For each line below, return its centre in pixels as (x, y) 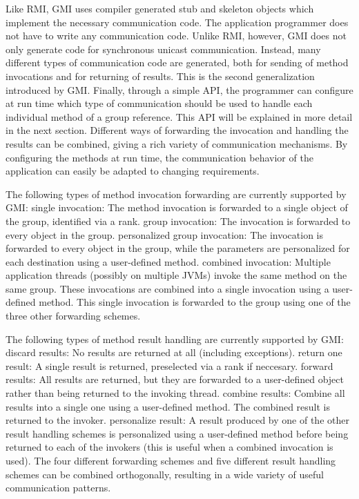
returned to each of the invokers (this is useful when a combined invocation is (169, 447)
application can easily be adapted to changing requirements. (133, 171)
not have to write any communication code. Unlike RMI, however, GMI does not (176, 36)
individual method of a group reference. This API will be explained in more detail (179, 116)
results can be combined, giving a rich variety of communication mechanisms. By (177, 143)
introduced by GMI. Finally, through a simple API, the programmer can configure (179, 89)
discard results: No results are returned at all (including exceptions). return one (174, 352)
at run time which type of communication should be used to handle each (159, 103)
